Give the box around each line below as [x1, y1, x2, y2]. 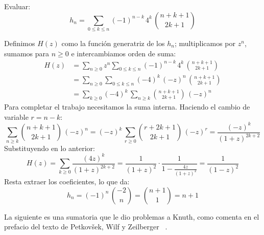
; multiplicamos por [174, 37, 236, 48]
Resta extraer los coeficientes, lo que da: [4, 176, 130, 186]
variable [4, 111, 29, 122]
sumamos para [4, 48, 50, 58]
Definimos [4, 37, 35, 48]
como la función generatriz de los [61, 37, 165, 48]
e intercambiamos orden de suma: [71, 48, 176, 58]
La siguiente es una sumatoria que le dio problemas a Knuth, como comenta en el [4, 211, 259, 222]
